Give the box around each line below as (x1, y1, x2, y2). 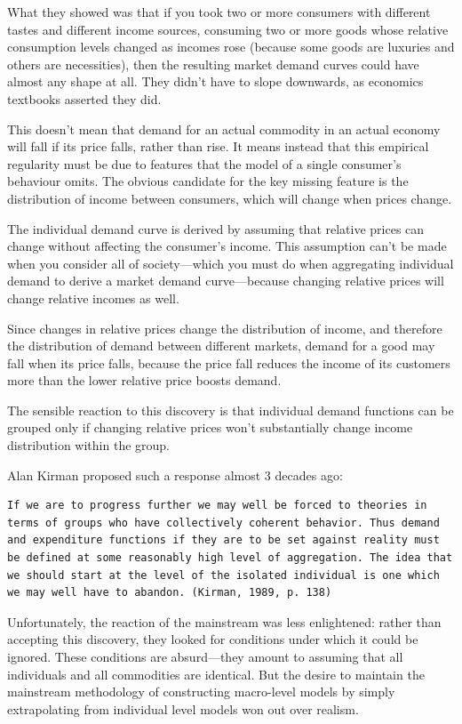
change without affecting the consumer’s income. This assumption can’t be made (7, 237, 447, 255)
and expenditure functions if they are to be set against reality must (7, 534, 440, 547)
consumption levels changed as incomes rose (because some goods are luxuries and (7, 37, 455, 56)
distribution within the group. (7, 436, 170, 455)
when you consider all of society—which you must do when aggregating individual (7, 253, 454, 272)
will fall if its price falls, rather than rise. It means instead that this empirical (7, 137, 429, 156)
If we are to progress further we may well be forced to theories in (7, 499, 427, 512)
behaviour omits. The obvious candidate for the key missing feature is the (7, 172, 409, 190)
